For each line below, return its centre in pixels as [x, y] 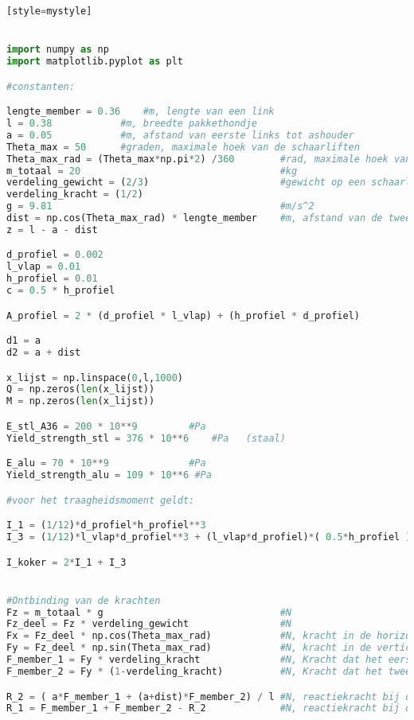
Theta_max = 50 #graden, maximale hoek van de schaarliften [183, 147]
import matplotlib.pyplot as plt [95, 62]
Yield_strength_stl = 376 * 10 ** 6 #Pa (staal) [146, 438]
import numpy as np [58, 50]
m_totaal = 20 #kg [152, 171]
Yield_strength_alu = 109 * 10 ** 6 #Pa [109, 475]
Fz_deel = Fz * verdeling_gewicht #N [149, 624]
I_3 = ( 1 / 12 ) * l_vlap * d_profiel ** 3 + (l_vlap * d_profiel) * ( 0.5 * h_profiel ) [209, 537]
